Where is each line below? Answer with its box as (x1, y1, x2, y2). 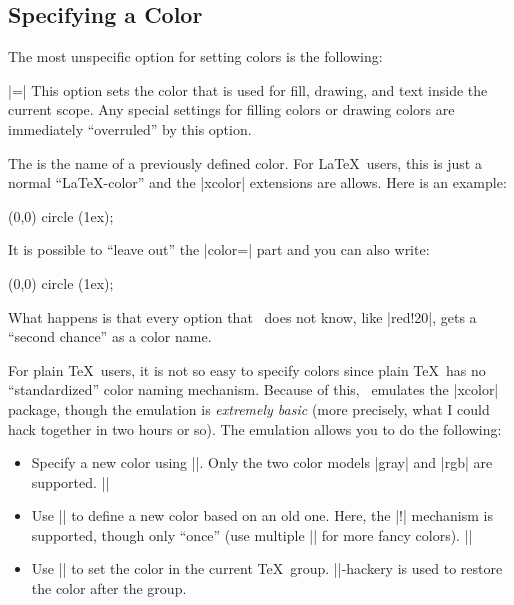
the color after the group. (31, 578, 187, 599)
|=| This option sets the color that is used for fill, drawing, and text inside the (8, 79, 488, 100)
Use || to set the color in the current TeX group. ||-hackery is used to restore (31, 558, 503, 579)
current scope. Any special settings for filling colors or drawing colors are (8, 99, 455, 120)
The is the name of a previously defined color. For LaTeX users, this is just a (8, 152, 482, 173)
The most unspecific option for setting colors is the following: (8, 46, 383, 67)
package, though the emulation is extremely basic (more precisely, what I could (8, 398, 490, 419)
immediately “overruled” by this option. (8, 118, 252, 139)
